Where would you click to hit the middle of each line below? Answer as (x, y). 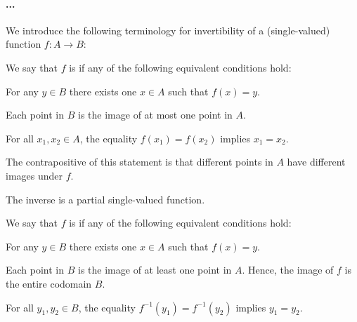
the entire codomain (49, 283)
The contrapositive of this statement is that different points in (139, 162)
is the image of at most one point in (155, 115)
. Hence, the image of (288, 270)
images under (34, 175)
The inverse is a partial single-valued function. (105, 199)
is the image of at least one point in (155, 270)
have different (316, 162)
